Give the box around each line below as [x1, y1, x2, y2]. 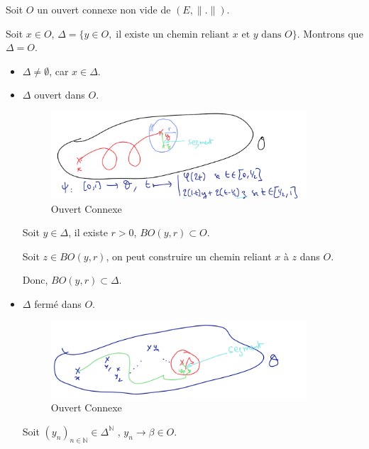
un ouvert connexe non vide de [37, 2, 171, 16]
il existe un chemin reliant [116, 29, 230, 40]
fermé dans [34, 296, 82, 311]
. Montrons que [297, 26, 363, 40]
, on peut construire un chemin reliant [106, 248, 272, 263]
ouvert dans [34, 87, 85, 102]
